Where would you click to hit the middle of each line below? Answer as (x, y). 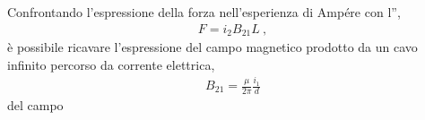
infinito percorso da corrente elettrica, (111, 64)
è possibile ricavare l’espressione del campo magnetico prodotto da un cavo (212, 47)
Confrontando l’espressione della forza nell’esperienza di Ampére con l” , (204, 12)
